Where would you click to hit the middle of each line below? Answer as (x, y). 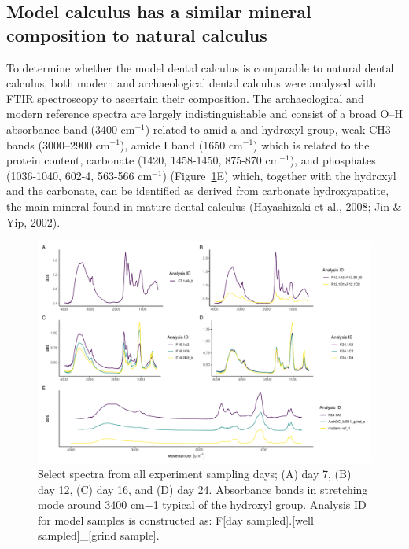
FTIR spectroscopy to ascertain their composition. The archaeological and (185, 98)
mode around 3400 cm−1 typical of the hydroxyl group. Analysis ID (202, 505)
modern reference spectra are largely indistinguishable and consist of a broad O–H (204, 114)
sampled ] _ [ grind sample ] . (99, 535)
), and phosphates (333, 160)
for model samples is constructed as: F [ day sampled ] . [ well (176, 520)
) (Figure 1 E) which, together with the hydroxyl (279, 175)
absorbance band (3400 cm (71, 129)
